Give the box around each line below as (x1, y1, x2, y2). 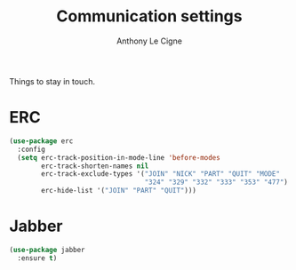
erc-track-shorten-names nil (41, 162, 149, 171)
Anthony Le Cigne (116, 36, 182, 46)
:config (17, 145, 46, 154)
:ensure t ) (17, 253, 58, 263)
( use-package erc (9, 136, 74, 146)
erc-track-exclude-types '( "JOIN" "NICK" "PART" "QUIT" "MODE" (41, 170, 280, 179)
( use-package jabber (9, 245, 86, 254)
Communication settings (56, 6, 243, 27)
